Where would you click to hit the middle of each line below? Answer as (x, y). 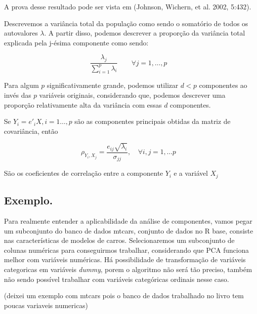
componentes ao (223, 85)
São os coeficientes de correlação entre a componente (84, 173)
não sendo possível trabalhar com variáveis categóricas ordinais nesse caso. (117, 279)
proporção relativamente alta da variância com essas (83, 104)
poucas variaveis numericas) (46, 305)
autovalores (21, 33)
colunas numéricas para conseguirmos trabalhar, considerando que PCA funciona (127, 250)
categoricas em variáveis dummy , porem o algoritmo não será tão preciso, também (128, 269)
